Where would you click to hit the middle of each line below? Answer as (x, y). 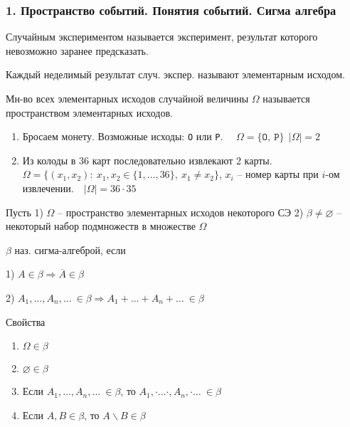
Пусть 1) (25, 212)
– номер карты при (278, 174)
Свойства (26, 321)
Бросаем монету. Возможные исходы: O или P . (123, 136)
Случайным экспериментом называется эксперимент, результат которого (162, 37)
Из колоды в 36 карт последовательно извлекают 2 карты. (147, 160)
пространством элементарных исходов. (89, 112)
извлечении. (48, 188)
